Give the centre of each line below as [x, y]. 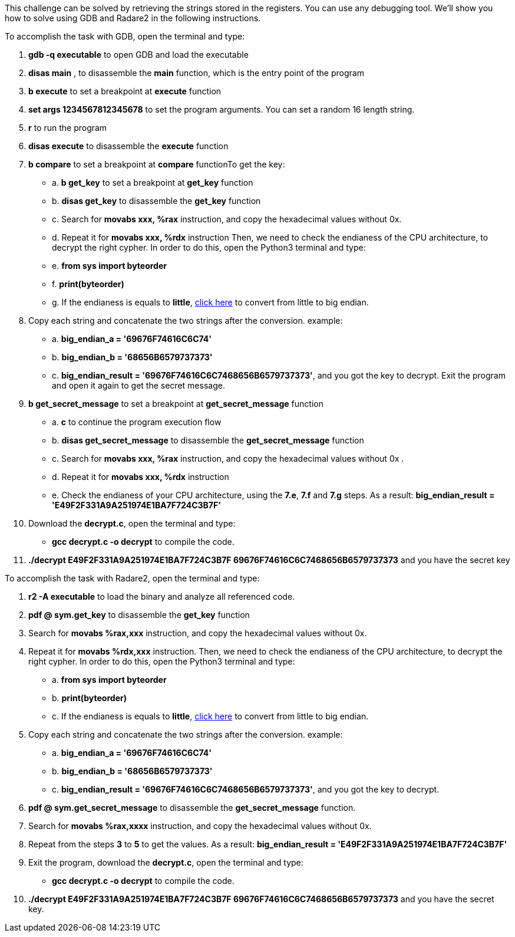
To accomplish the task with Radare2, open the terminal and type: [132, 578]
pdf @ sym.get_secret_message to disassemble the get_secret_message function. [192, 808]
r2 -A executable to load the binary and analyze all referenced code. [162, 596]
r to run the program [68, 128]
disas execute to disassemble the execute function [128, 146]
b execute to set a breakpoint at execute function [125, 91]
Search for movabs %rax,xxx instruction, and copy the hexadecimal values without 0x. [198, 633]
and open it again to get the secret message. [138, 385]
